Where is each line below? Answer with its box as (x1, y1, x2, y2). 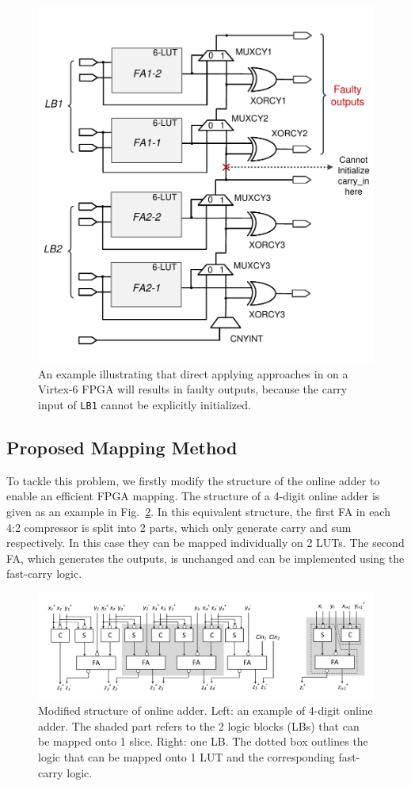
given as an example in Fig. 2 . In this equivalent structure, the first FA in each (6, 503, 390, 520)
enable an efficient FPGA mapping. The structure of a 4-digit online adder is (6, 488, 380, 504)
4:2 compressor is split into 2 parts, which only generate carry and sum (6, 518, 352, 535)
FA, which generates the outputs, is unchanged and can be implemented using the (6, 549, 405, 566)
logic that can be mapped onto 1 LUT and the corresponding (38, 748, 335, 765)
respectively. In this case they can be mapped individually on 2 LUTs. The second (6, 534, 405, 551)
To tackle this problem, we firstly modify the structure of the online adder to (6, 472, 380, 488)
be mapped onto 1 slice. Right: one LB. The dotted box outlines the (38, 733, 368, 750)
